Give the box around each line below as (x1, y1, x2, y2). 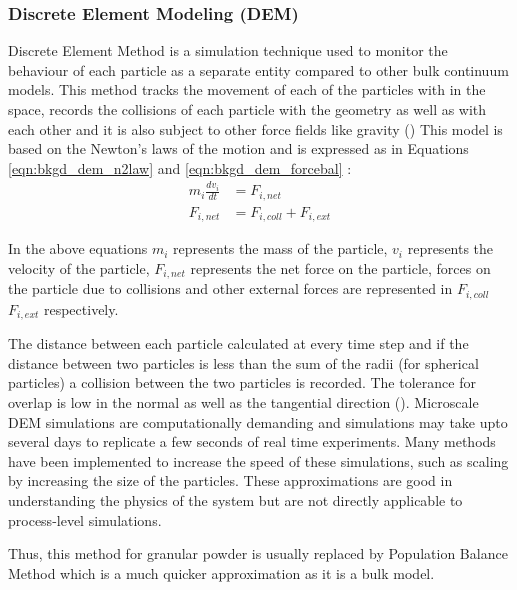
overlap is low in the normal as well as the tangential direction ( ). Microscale (8, 392, 479, 413)
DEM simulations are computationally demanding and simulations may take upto (8, 411, 508, 432)
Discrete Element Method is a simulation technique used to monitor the (8, 40, 448, 61)
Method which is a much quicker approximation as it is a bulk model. (8, 562, 435, 583)
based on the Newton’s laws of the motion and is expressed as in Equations (8, 138, 469, 159)
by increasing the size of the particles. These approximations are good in (8, 470, 453, 491)
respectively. (43, 298, 119, 319)
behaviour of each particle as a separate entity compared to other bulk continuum (8, 59, 509, 80)
